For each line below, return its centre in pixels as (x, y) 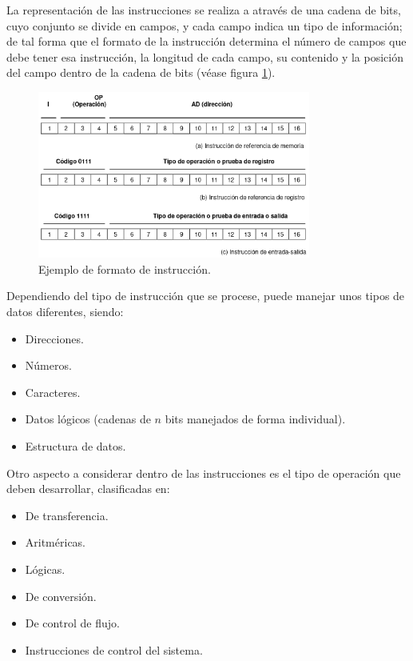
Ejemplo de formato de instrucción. (125, 268)
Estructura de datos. (75, 445)
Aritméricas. (56, 542)
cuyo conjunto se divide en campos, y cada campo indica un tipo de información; (205, 25)
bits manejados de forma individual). (255, 419)
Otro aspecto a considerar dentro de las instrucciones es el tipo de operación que (204, 473)
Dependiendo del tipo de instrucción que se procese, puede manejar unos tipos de (206, 296)
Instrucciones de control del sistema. (114, 649)
